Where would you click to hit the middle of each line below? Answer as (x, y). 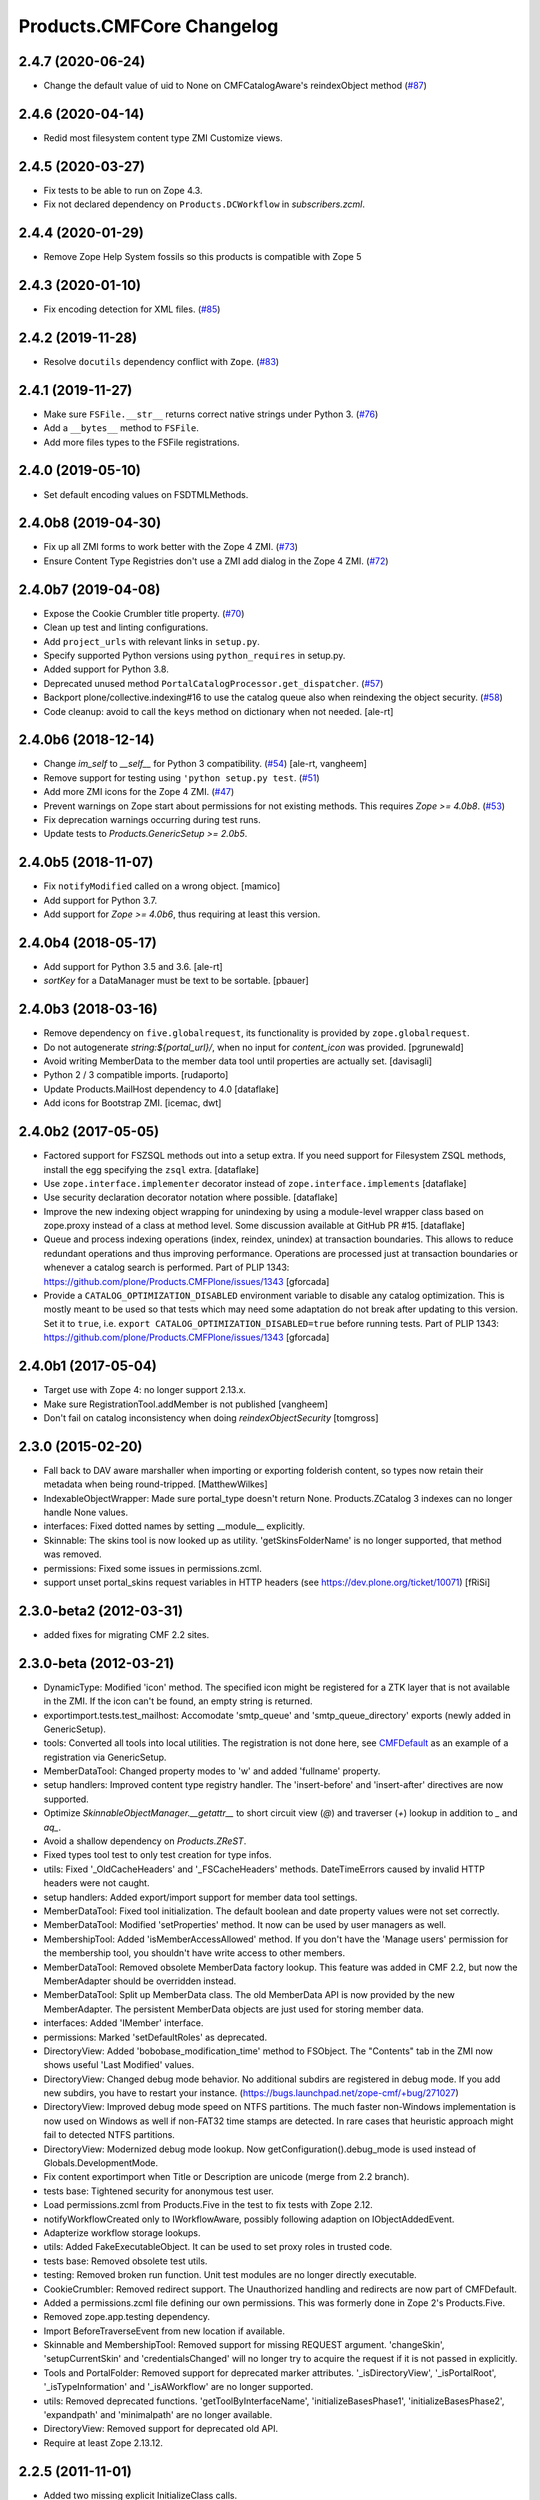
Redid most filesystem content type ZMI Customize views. (163, 137)
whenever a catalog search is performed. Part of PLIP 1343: (166, 1267)
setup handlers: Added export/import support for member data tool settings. (200, 1897)
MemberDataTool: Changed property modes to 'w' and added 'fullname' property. (212, 1771)
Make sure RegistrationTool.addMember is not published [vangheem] (186, 1404)
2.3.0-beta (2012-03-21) (96, 1663)
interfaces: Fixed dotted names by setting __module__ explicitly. (174, 1526)
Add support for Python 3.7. (100, 900)
